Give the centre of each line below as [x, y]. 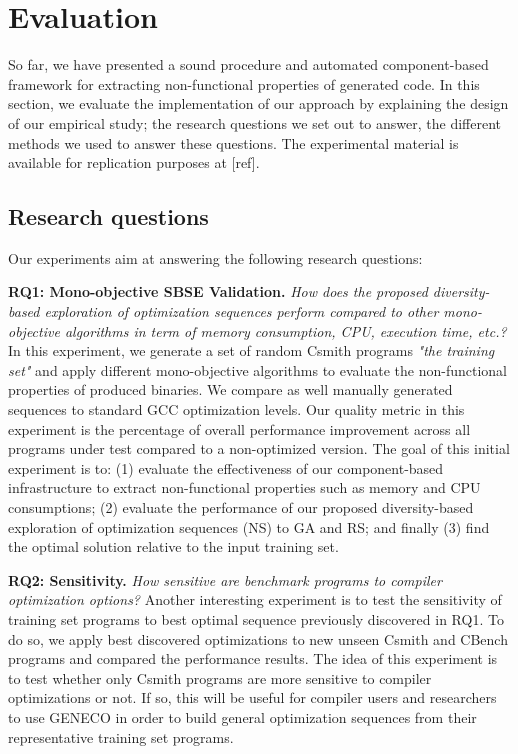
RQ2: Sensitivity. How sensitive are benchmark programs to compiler [225, 579]
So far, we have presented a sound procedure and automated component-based [248, 64]
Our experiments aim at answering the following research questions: [215, 257]
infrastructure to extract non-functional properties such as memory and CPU [244, 487]
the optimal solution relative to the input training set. [173, 546]
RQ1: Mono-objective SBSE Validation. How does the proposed [218, 291]
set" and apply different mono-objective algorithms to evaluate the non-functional [258, 369]
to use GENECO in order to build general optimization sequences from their [242, 716]
